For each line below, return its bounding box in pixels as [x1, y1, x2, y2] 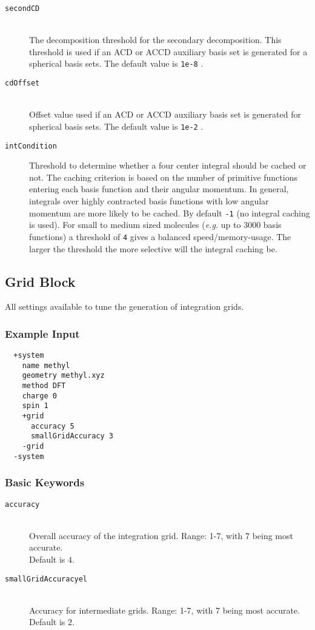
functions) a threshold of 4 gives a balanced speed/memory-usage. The [29, 230, 291, 243]
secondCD [5, 4, 40, 13]
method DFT [22, 381, 66, 390]
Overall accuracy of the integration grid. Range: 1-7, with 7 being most [29, 529, 293, 541]
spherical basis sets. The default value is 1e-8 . [29, 57, 204, 70]
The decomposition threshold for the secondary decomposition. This [29, 33, 282, 46]
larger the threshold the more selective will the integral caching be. [29, 242, 277, 255]
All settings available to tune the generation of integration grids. [5, 300, 244, 313]
